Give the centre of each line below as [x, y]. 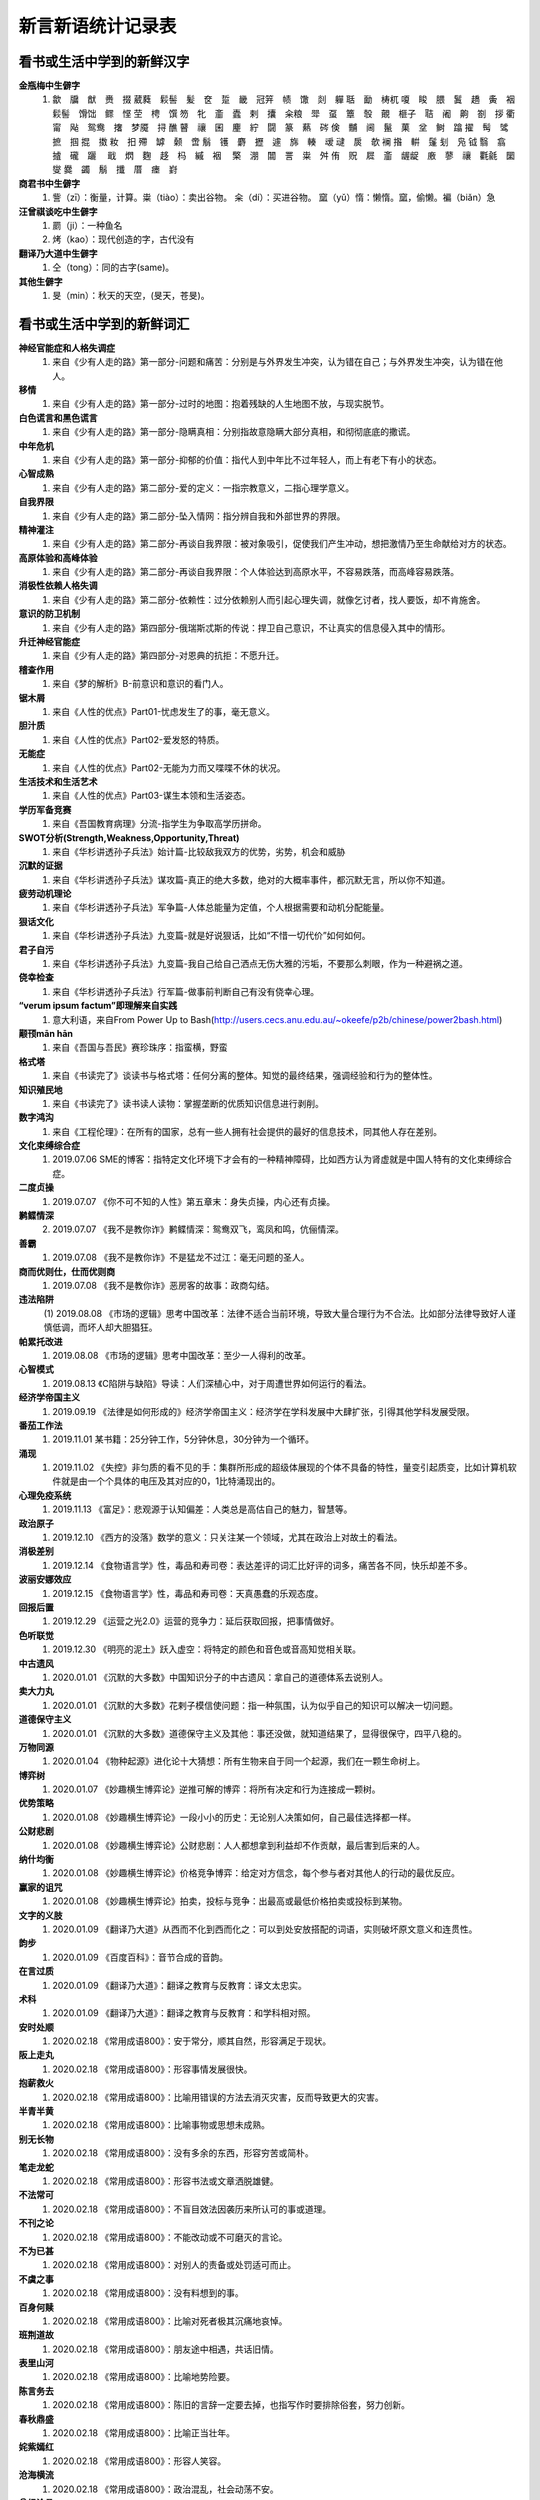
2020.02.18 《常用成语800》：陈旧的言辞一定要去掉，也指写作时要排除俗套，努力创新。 [231, 2405]
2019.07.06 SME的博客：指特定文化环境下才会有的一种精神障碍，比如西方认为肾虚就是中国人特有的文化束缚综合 [282, 1159]
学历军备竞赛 [45, 809]
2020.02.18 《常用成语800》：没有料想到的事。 [148, 2293]
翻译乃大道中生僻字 [58, 253]
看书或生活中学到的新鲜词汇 [104, 323]
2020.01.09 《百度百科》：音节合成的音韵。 [140, 1957]
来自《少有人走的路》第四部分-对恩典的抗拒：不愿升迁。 [168, 656]
